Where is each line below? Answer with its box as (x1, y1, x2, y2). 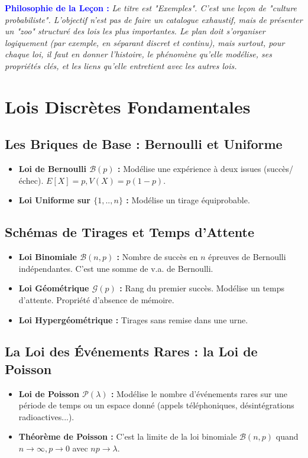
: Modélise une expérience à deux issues (118, 163, 261, 175)
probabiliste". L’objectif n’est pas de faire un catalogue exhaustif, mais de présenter (5, 13, 303, 25)
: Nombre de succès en (116, 251, 198, 263)
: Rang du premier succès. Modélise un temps (119, 282, 285, 294)
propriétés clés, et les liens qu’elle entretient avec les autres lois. (5, 59, 237, 72)
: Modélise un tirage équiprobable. (126, 194, 250, 206)
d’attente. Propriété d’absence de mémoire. (18, 293, 174, 306)
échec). (18, 174, 44, 186)
